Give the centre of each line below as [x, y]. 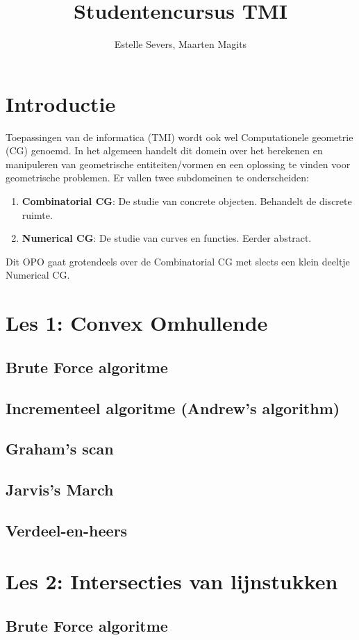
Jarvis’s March [60, 490]
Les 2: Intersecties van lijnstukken [172, 581]
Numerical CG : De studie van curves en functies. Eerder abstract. [167, 238]
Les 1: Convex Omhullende [137, 323]
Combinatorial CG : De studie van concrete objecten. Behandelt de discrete [187, 201]
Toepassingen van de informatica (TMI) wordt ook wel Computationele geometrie [179, 137]
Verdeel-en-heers [67, 530]
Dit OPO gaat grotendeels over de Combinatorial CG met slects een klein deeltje [178, 261]
